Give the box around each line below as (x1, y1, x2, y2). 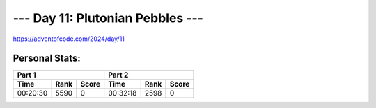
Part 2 (108, 70, 129, 80)
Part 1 (17, 70, 36, 80)
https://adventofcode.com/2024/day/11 (13, 35, 125, 43)
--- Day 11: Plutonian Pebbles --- (13, 10, 203, 26)
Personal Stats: (13, 53, 81, 64)
